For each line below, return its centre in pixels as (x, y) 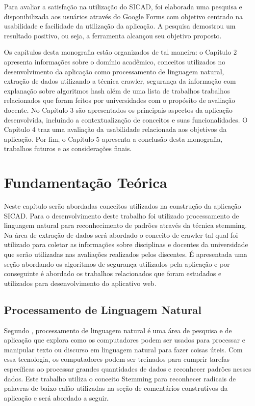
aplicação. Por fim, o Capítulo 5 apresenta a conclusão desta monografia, (113, 139)
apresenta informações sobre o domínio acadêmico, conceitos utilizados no (115, 61)
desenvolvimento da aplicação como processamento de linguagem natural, (114, 71)
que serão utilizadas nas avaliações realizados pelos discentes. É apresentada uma (126, 254)
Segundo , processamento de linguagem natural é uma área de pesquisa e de (118, 330)
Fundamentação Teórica (86, 182)
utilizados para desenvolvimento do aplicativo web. (80, 283)
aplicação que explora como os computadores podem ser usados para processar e (125, 340)
